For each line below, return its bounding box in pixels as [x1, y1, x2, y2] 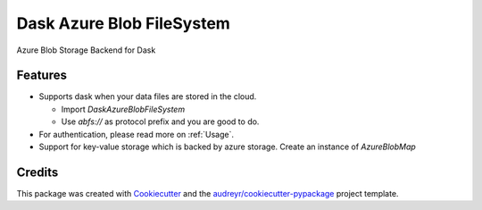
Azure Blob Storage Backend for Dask [16, 45, 156, 55]
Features [16, 68, 67, 83]
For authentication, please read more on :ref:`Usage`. [38, 129, 234, 139]
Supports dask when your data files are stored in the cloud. [38, 91, 257, 102]
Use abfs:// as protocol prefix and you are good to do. [61, 116, 260, 127]
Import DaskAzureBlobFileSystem [61, 104, 186, 114]
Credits [16, 164, 59, 180]
